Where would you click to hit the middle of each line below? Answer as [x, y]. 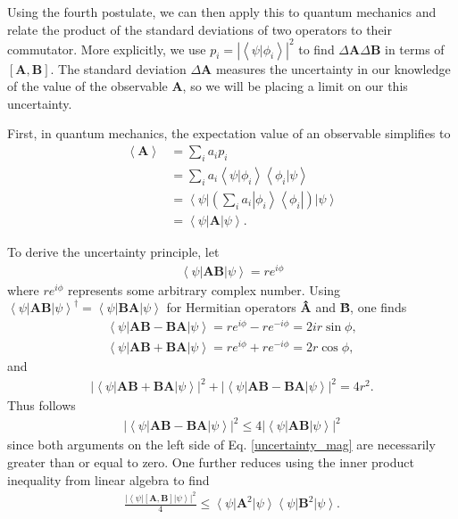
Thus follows [42, 405]
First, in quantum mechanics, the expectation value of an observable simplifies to [229, 133]
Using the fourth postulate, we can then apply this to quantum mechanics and [222, 12]
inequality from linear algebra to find [108, 479]
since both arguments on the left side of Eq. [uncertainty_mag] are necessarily [221, 445]
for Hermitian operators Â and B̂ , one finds [287, 307]
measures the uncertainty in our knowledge [333, 68]
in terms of [414, 49]
